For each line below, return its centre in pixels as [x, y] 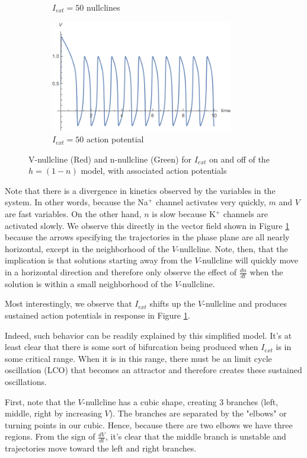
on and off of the [239, 159]
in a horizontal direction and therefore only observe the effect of [121, 272]
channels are [246, 214]
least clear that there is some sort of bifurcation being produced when [132, 347]
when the [266, 272]
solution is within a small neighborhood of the [89, 283]
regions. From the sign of [50, 436]
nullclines [103, 7]
